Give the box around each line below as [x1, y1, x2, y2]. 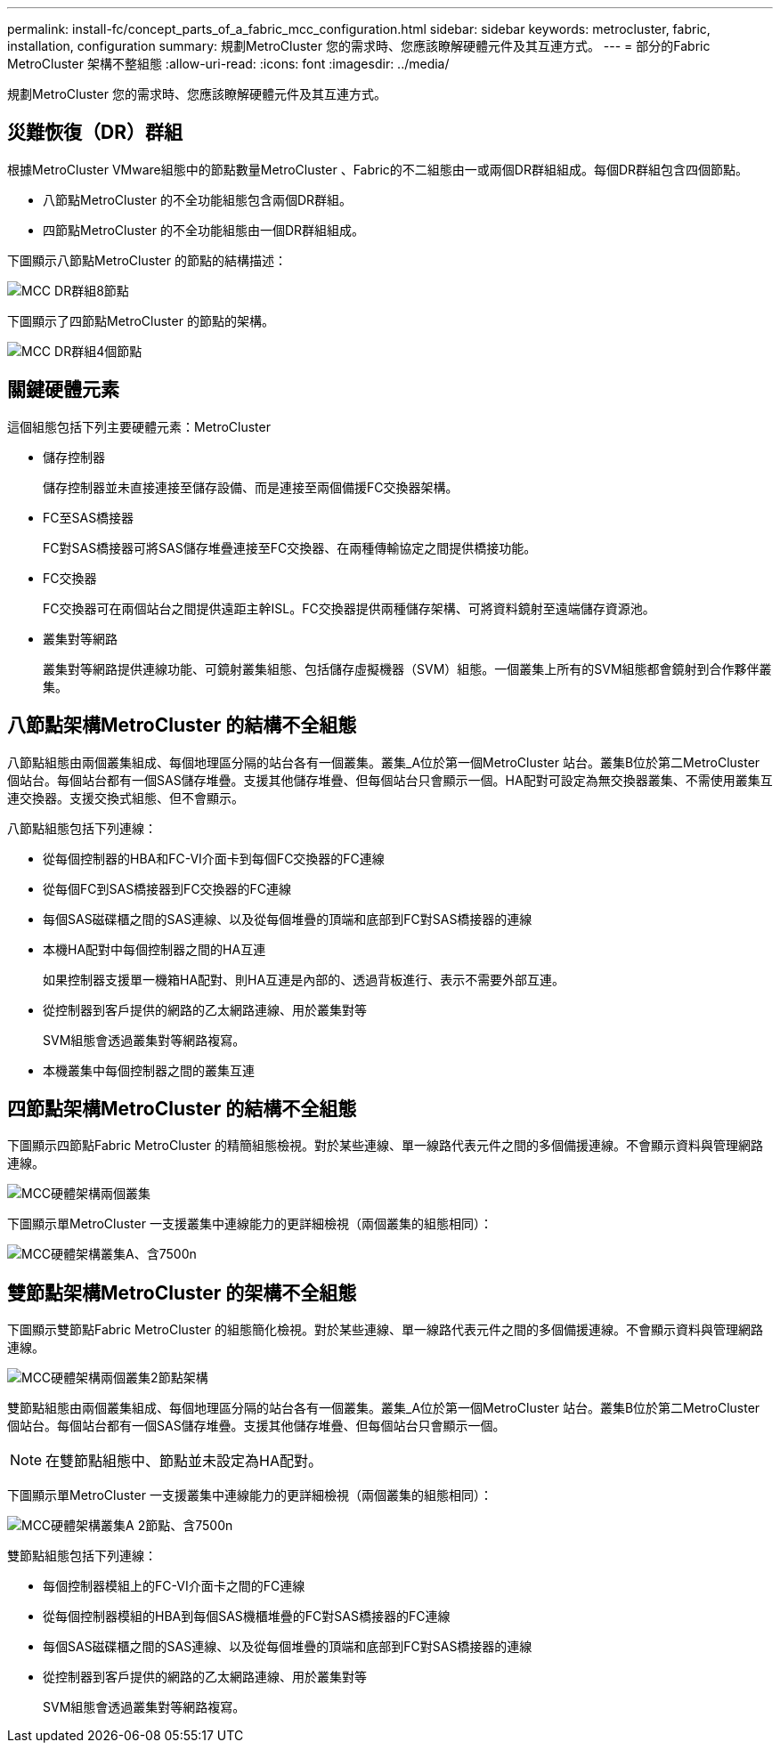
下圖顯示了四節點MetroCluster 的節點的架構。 [7, 312, 274, 328]
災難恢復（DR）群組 [7, 121, 183, 144]
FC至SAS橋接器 [43, 509, 134, 525]
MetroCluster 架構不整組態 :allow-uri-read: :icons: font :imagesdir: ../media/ [7, 56, 450, 71]
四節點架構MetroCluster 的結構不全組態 [7, 1097, 357, 1120]
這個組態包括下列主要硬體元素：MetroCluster [7, 418, 271, 434]
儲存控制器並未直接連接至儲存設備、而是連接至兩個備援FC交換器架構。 [43, 479, 459, 495]
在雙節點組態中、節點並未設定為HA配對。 [45, 1452, 322, 1470]
